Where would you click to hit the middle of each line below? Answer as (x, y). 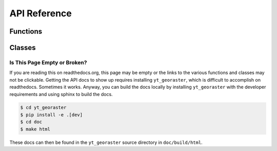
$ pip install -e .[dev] (52, 115)
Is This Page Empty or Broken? (48, 62)
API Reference (41, 13)
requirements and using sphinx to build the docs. (61, 94)
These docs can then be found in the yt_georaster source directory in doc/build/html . (106, 142)
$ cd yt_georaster (43, 108)
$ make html (35, 129)
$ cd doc (31, 122)
